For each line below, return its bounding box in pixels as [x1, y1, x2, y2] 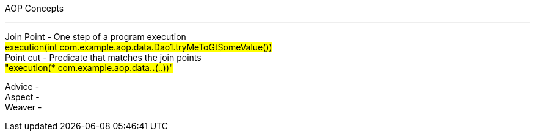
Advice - [5, 81, 40, 92]
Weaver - [5, 102, 42, 112]
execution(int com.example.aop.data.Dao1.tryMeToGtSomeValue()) [5, 42, 272, 52]
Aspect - [5, 92, 40, 102]
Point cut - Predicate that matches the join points [5, 52, 202, 63]
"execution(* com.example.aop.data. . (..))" [5, 63, 173, 73]
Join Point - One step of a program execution [5, 32, 186, 42]
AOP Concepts [5, 3, 64, 13]
